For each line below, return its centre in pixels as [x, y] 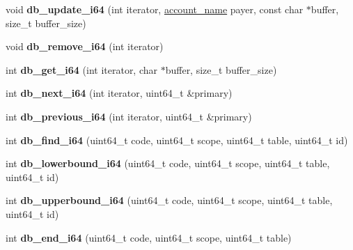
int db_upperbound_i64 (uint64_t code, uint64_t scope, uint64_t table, [169, 200]
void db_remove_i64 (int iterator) [85, 46]
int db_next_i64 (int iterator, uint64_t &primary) [119, 93]
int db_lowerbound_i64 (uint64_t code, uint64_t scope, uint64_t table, [168, 163]
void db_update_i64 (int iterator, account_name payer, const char [155, 9]
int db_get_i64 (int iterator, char [82, 69]
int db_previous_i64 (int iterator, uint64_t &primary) [129, 116]
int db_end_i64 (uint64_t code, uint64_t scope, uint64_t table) [149, 237]
